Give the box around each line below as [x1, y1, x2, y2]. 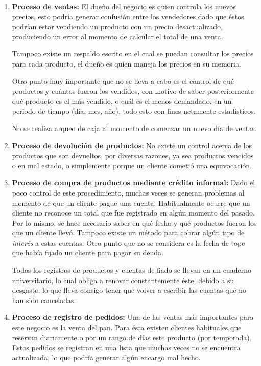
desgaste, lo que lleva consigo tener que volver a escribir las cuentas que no [12, 285, 247, 295]
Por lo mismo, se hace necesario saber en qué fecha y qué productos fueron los [12, 217, 257, 228]
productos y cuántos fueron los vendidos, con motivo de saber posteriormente [12, 85, 254, 96]
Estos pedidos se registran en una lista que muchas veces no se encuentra [12, 342, 241, 353]
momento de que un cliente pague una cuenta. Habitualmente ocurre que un [12, 197, 250, 208]
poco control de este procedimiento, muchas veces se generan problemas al [12, 187, 245, 198]
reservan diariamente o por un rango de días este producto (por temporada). [12, 332, 252, 342]
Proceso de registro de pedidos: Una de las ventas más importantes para [12, 312, 254, 322]
